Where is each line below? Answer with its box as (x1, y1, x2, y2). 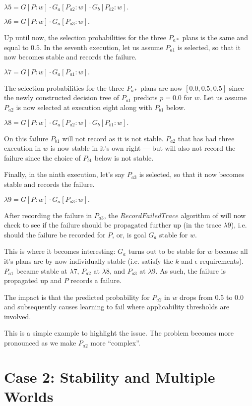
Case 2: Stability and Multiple (4, 366, 215, 387)
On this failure (4, 133, 49, 143)
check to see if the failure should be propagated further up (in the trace (4, 220, 221, 230)
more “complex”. (90, 338, 140, 348)
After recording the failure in (4, 210, 92, 220)
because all (215, 246, 248, 256)
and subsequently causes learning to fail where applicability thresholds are (4, 301, 230, 312)
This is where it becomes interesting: (4, 246, 116, 256)
